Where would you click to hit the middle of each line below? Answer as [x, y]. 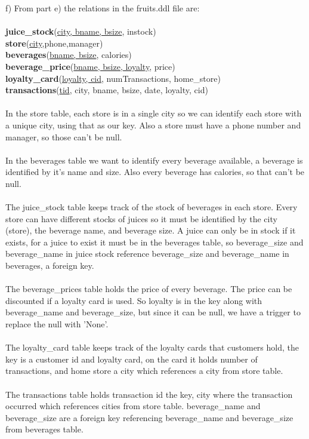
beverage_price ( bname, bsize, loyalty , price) [90, 66]
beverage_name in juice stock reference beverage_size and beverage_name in [147, 254]
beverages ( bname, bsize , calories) [69, 55]
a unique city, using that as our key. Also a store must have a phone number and [153, 125]
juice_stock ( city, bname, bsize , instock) [81, 31]
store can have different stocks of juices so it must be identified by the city [141, 218]
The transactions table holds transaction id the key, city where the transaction [149, 394]
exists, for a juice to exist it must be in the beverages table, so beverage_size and [154, 242]
